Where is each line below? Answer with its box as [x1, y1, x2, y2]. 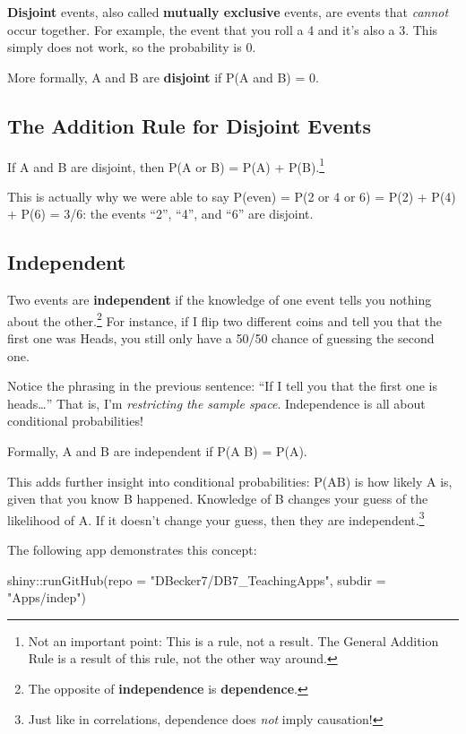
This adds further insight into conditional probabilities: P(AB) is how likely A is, [7, 471, 453, 490]
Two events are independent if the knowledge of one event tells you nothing [7, 290, 432, 309]
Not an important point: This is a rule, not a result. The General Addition [28, 631, 439, 650]
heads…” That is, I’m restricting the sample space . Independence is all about [7, 393, 426, 412]
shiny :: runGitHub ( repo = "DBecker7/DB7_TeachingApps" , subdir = [7, 570, 386, 589]
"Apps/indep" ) [7, 588, 86, 607]
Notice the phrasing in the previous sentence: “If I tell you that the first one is [7, 376, 437, 395]
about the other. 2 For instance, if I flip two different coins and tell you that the [7, 308, 443, 330]
